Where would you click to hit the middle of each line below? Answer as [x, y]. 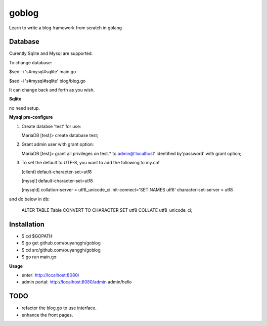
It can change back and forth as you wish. [52, 90]
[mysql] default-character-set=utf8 [57, 181]
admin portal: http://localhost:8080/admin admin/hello [77, 282]
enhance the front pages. [47, 315]
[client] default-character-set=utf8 [57, 172]
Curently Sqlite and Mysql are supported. [51, 53]
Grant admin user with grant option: [58, 144]
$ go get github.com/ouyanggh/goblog [61, 243]
